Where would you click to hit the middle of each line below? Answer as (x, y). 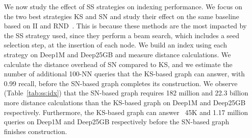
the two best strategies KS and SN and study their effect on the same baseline (122, 16)
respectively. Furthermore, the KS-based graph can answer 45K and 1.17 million (126, 112)
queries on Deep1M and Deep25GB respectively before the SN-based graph (117, 122)
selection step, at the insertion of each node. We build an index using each (115, 45)
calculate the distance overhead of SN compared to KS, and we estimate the (118, 64)
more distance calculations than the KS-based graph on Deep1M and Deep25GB (125, 102)
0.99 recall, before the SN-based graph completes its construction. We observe (121, 83)
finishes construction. (36, 131)
